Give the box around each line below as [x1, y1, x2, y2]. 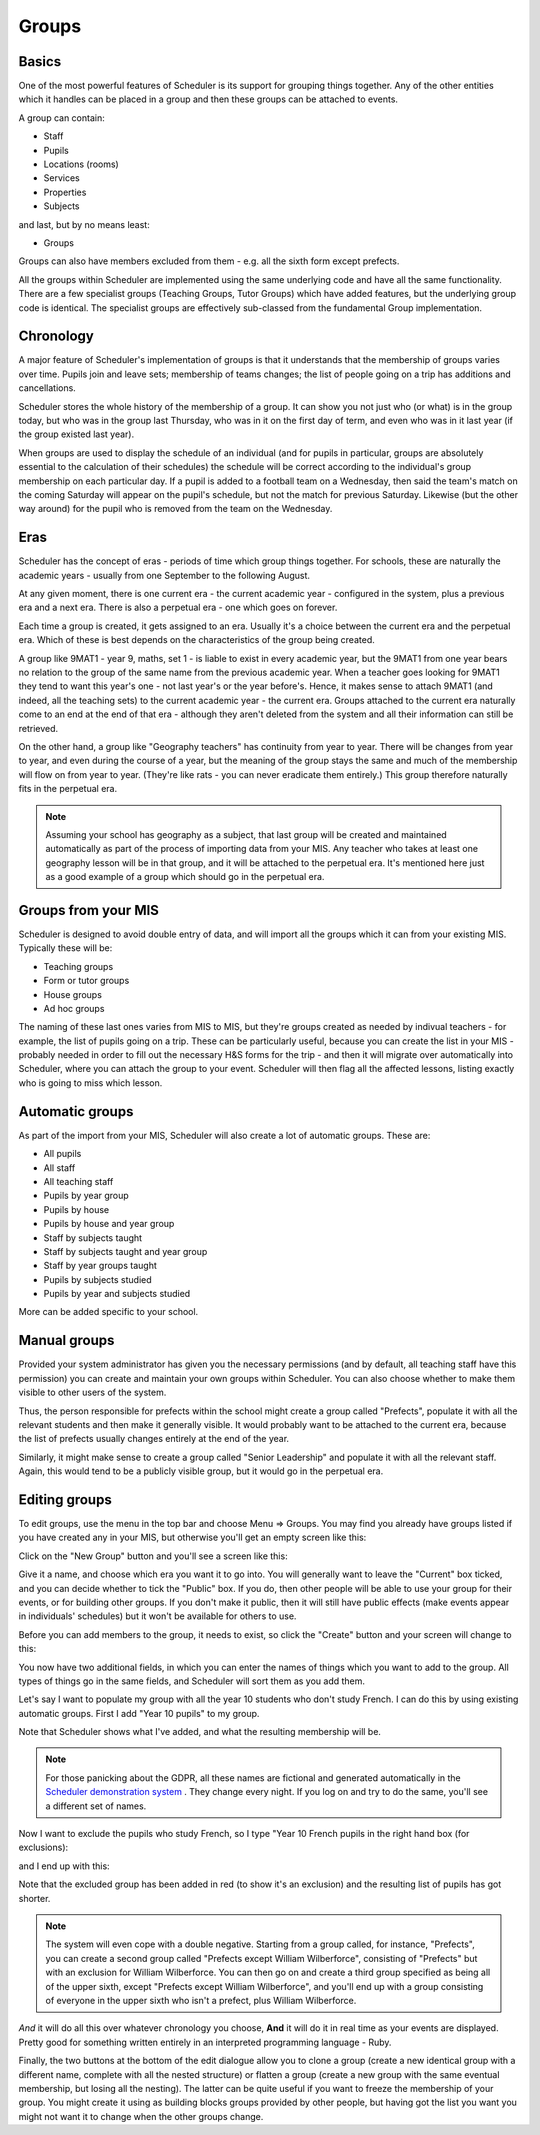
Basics [18, 53, 62, 70]
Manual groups [18, 1332, 115, 1349]
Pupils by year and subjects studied [43, 1288, 191, 1300]
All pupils [43, 1148, 82, 1160]
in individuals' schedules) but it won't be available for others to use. [18, 1610, 297, 1622]
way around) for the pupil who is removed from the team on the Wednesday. [18, 503, 333, 515]
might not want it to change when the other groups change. [18, 2110, 264, 2122]
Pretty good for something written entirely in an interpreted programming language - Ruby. [18, 2036, 392, 2048]
